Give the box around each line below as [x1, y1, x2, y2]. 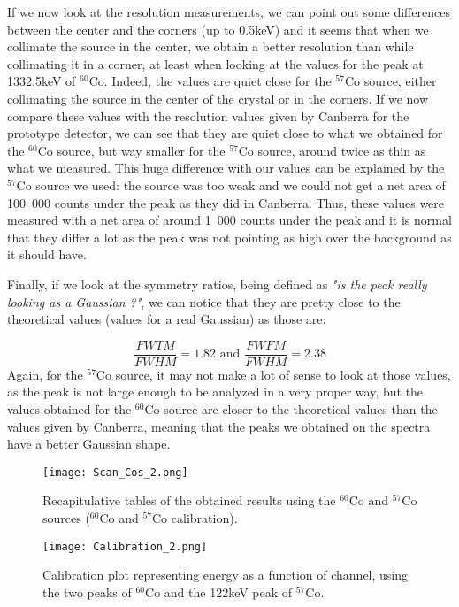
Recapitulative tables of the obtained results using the [42, 491, 336, 510]
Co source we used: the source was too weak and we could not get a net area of [16, 175, 446, 194]
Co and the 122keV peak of [145, 582, 293, 601]
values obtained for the [7, 399, 132, 418]
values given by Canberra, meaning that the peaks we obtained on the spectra [7, 417, 431, 435]
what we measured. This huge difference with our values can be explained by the [7, 158, 445, 177]
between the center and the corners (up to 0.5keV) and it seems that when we [7, 19, 429, 38]
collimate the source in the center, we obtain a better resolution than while [7, 37, 414, 56]
